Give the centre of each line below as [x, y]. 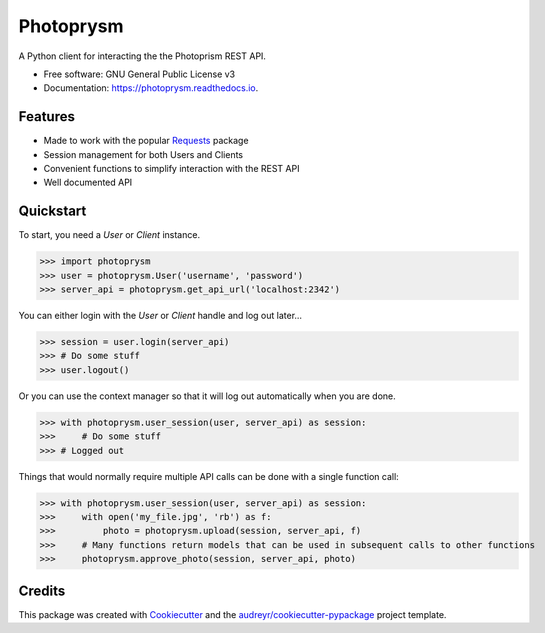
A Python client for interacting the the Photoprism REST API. [142, 56]
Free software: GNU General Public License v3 [139, 74]
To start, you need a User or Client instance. [109, 235]
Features [46, 116]
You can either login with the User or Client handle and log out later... [160, 316]
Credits [42, 590]
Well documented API [88, 182]
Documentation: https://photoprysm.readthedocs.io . [151, 88]
